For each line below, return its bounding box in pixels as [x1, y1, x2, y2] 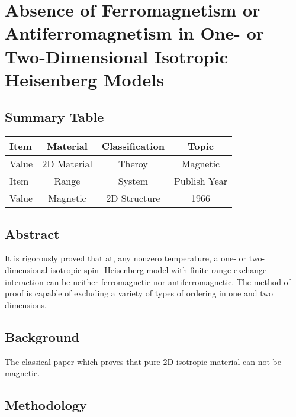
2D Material [42, 157, 92, 171]
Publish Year [173, 174, 228, 188]
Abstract [5, 224, 60, 243]
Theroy [118, 157, 148, 171]
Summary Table [5, 108, 104, 126]
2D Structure [106, 191, 160, 205]
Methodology [5, 396, 87, 414]
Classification [101, 139, 165, 153]
